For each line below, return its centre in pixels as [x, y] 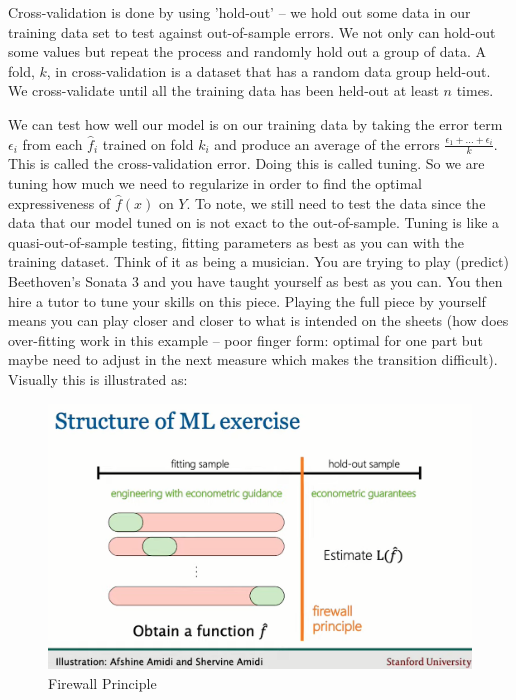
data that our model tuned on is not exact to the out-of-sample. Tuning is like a [254, 222]
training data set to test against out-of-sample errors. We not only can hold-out [252, 31]
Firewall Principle [102, 682]
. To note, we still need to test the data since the [336, 202]
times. [475, 90]
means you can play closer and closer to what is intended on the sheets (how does [258, 320]
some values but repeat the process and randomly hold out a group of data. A [247, 51]
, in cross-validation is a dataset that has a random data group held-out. [268, 70]
